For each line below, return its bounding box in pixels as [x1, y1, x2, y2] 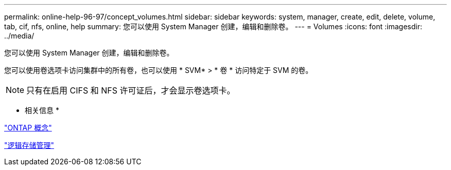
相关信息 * [25, 106, 59, 115]
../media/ [4, 31, 34, 40]
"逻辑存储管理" [4, 141, 55, 149]
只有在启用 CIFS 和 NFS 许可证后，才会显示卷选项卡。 [26, 85, 235, 96]
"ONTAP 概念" [4, 123, 52, 132]
